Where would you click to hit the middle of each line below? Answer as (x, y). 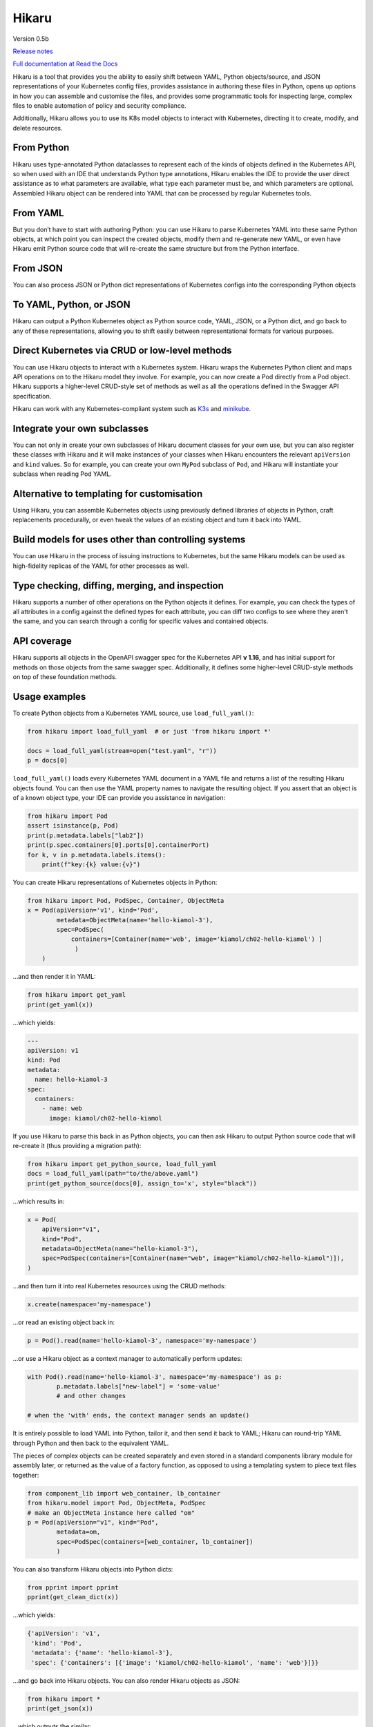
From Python (41, 147)
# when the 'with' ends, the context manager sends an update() (138, 1415)
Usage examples (49, 697)
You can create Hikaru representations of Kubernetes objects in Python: (115, 882)
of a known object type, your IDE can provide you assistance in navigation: (119, 797)
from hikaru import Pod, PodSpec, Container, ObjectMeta (126, 900)
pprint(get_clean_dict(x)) (73, 1597)
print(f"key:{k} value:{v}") (91, 864)
